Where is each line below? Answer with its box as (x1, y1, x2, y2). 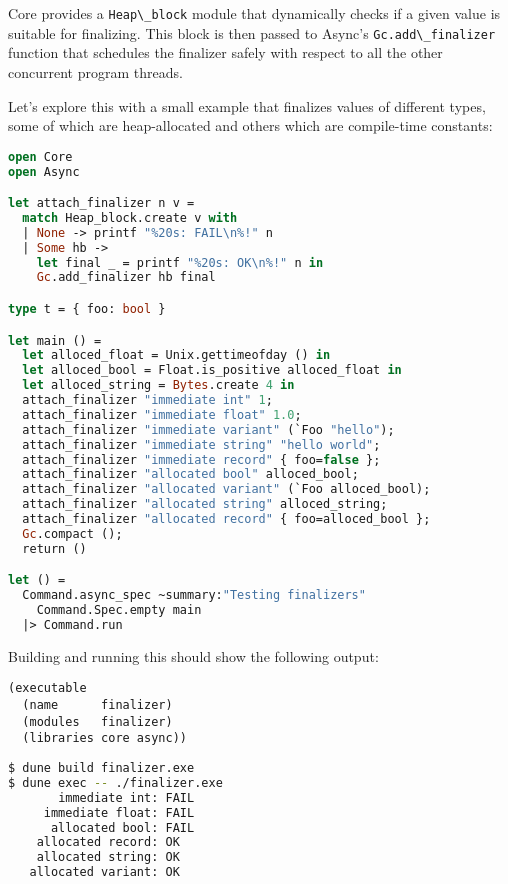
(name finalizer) (22, 698, 173, 713)
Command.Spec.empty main (36, 603, 202, 618)
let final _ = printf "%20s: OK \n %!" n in (36, 255, 324, 270)
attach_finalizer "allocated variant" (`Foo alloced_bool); (22, 482, 431, 497)
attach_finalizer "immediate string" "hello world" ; (22, 437, 381, 452)
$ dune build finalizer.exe (8, 761, 195, 776)
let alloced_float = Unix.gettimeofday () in (22, 348, 331, 363)
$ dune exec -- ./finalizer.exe (8, 775, 223, 790)
